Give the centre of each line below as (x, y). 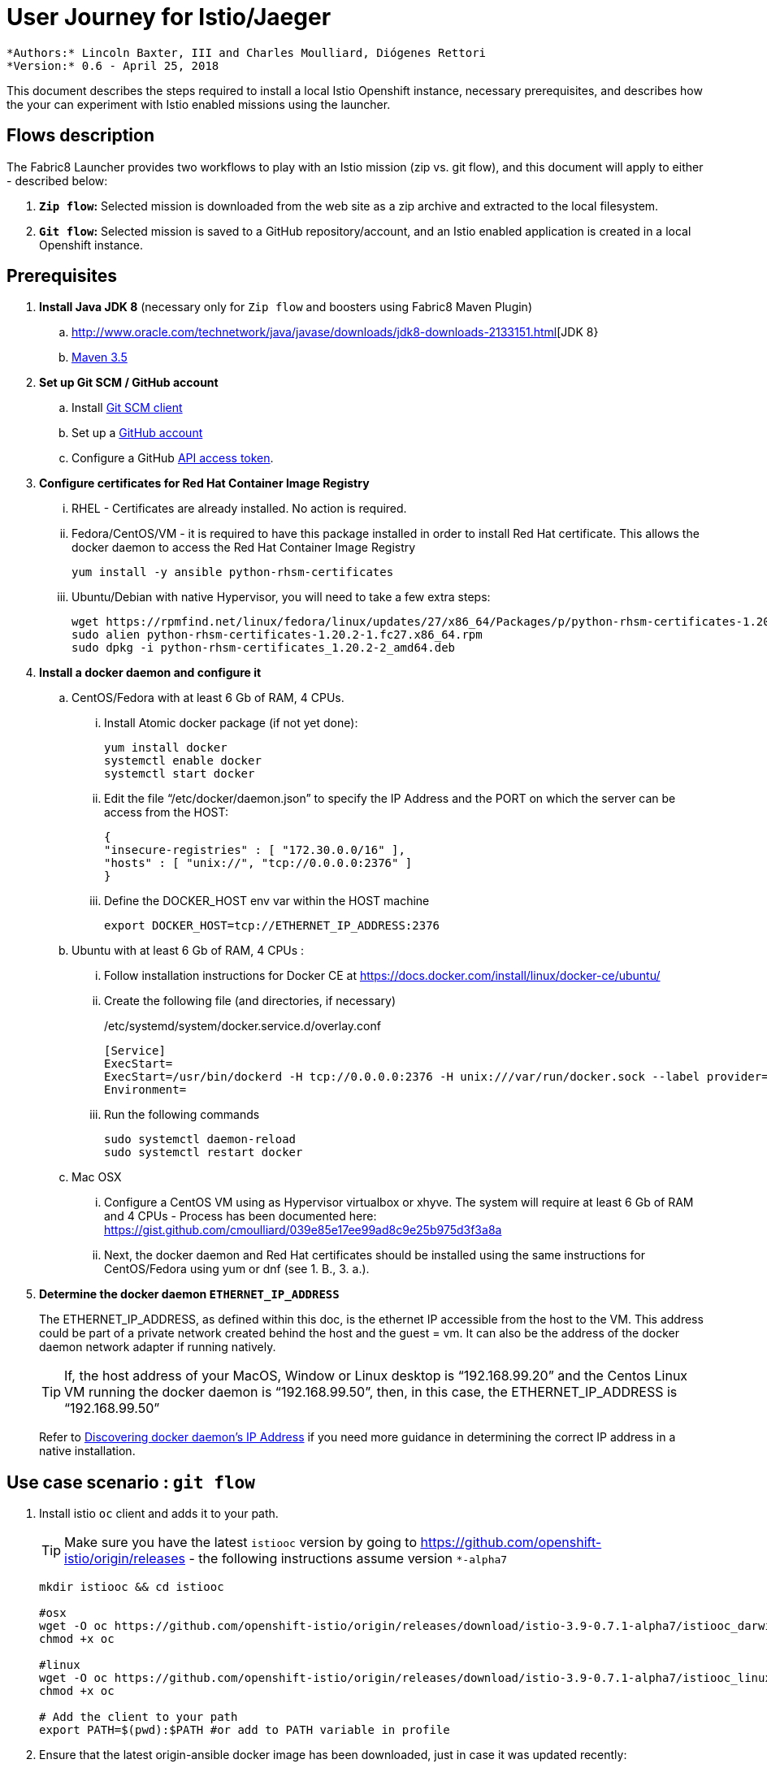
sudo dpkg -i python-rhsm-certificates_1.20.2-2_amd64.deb (264, 648)
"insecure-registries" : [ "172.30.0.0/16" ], (255, 850)
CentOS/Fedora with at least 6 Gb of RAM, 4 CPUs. (208, 698)
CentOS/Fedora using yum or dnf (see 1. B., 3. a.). (237, 1269)
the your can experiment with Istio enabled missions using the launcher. (199, 104)
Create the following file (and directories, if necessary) (250, 1001)
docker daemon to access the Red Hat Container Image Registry (244, 548)
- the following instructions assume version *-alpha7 (348, 1559)
